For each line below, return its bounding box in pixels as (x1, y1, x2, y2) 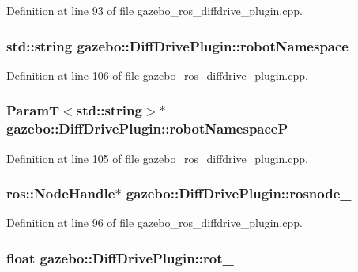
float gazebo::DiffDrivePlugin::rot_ (6, 247, 234, 267)
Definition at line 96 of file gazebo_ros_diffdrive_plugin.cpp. (6, 214, 303, 231)
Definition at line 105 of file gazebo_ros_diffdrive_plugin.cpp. (6, 149, 308, 166)
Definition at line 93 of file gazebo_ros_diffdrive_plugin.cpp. (6, 2, 303, 18)
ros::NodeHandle (6, 183, 115, 203)
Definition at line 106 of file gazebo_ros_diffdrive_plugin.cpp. (6, 66, 308, 83)
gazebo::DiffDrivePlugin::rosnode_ (126, 183, 352, 203)
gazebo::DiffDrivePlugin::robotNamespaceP (6, 119, 288, 138)
